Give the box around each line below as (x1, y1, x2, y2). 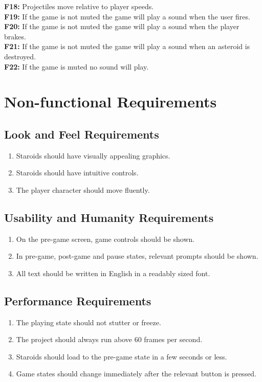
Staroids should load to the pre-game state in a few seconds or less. (16, 351, 227, 362)
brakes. (4, 31, 26, 41)
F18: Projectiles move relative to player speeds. (4, 1, 154, 11)
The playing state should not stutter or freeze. (16, 317, 161, 327)
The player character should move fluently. (16, 184, 150, 195)
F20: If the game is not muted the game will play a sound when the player (4, 21, 239, 32)
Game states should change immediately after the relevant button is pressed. (16, 368, 257, 379)
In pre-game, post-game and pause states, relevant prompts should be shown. (16, 251, 258, 261)
